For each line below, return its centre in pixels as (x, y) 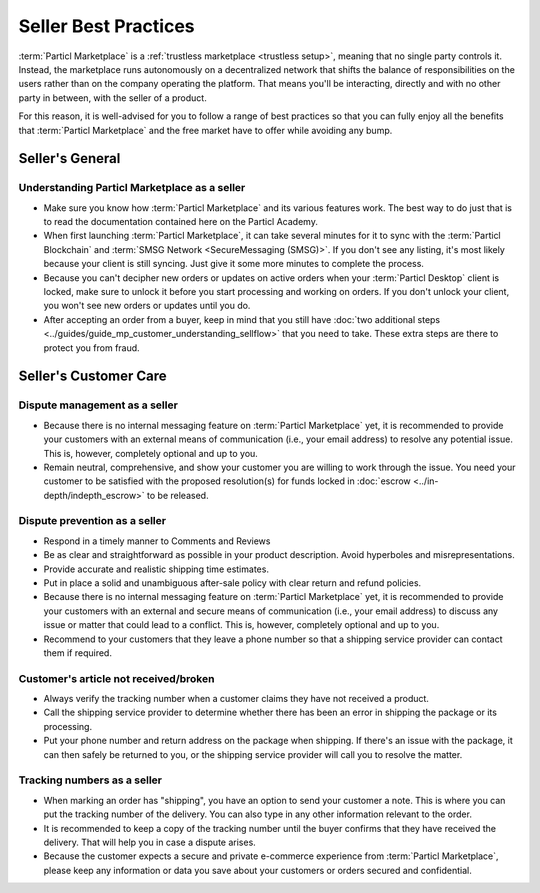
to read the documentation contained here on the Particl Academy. (181, 222)
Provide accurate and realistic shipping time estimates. (156, 569)
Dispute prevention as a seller (92, 521)
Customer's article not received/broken (116, 678)
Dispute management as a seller (98, 405)
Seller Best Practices (106, 26)
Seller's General (69, 158)
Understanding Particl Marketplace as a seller (132, 188)
